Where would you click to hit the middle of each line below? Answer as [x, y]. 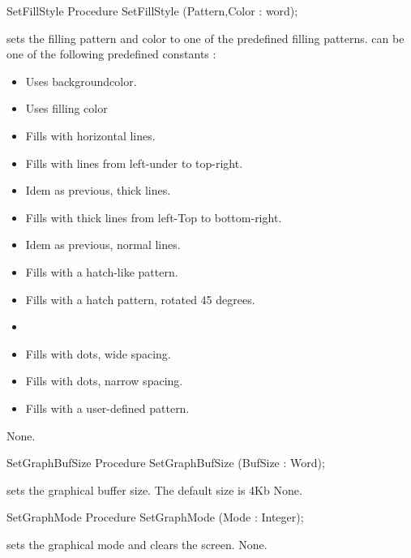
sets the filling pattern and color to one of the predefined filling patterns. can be [205, 38]
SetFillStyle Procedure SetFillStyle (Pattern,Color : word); [152, 11]
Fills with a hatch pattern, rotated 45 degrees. [140, 299]
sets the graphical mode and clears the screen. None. [137, 544]
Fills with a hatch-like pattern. [102, 271]
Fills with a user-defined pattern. [107, 408]
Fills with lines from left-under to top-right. [134, 163]
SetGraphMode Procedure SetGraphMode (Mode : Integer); [155, 517]
